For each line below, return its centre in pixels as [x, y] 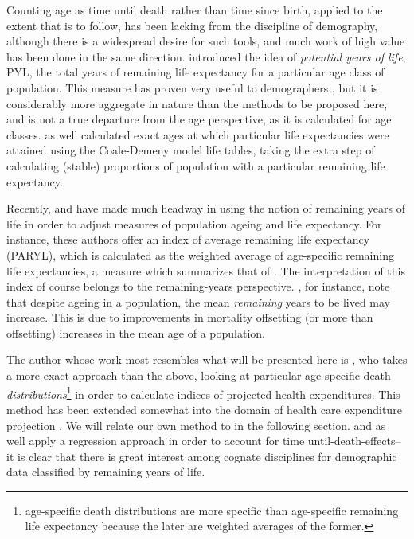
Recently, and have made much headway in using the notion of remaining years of [206, 208]
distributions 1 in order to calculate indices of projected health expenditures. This [203, 393]
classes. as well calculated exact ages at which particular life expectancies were [198, 134]
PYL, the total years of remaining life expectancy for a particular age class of [195, 72]
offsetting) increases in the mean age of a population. [136, 332]
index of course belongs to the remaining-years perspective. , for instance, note [198, 286]
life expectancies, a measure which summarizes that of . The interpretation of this [206, 270]
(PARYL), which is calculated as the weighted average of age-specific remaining [200, 254]
